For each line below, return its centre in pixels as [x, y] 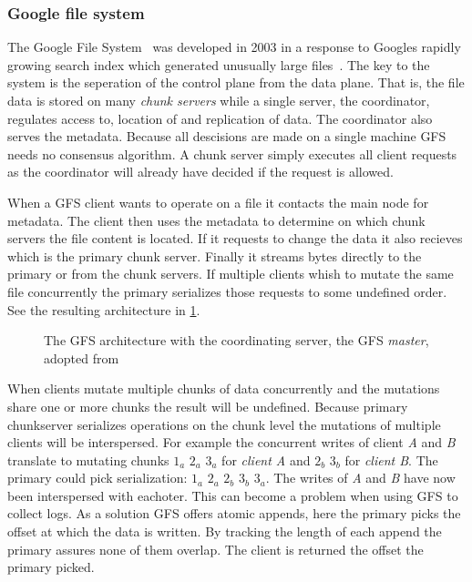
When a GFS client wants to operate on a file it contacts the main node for [218, 202]
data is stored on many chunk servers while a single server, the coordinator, [219, 100]
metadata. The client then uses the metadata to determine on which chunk [216, 220]
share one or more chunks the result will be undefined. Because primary [208, 406]
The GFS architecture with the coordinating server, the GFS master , [236, 340]
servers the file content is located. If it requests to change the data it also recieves [235, 238]
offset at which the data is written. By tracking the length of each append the [225, 531]
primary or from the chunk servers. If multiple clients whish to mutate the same [231, 274]
